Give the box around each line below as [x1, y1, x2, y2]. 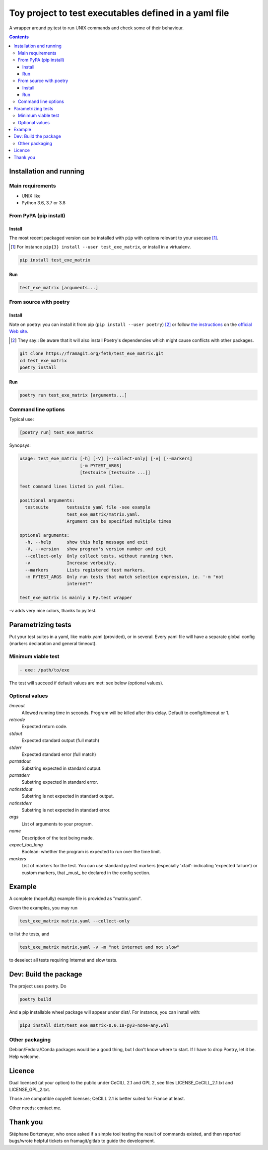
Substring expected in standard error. [21, 779, 98, 785]
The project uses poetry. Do [9, 983, 67, 989]
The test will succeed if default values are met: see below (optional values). [9, 680, 164, 686]
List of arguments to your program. [21, 821, 93, 827]
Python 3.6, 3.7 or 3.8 [21, 200, 66, 206]
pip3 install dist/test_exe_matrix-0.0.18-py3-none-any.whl [19, 1022, 169, 1028]
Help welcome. [9, 1054, 40, 1060]
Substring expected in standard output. [21, 765, 102, 771]
